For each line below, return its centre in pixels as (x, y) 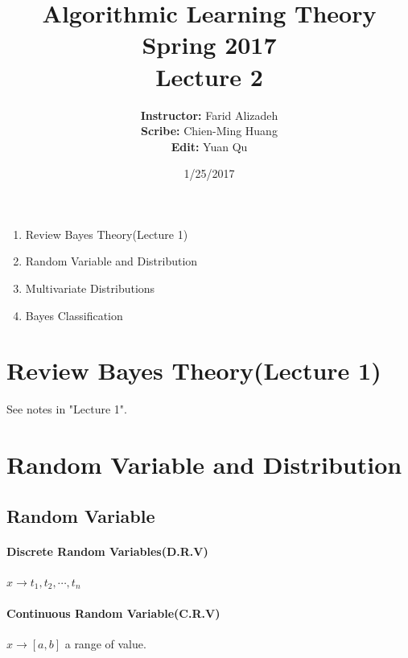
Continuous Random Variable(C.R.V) (113, 613)
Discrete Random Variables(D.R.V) (107, 551)
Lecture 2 (209, 76)
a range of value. (105, 644)
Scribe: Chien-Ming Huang (209, 131)
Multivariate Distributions (90, 288)
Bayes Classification (74, 315)
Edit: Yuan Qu (209, 146)
